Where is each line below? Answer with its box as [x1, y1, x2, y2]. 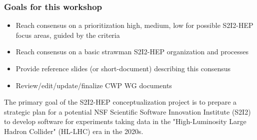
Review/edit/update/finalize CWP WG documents [15, 80, 172, 90]
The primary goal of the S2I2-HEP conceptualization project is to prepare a [4, 97, 237, 107]
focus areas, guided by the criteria [15, 29, 120, 40]
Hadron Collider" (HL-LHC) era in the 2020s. [4, 126, 143, 136]
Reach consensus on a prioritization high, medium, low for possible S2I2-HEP [15, 20, 253, 30]
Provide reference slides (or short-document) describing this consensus [15, 63, 230, 73]
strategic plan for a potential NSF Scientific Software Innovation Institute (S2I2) [4, 106, 251, 117]
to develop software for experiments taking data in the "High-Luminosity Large [4, 116, 246, 127]
